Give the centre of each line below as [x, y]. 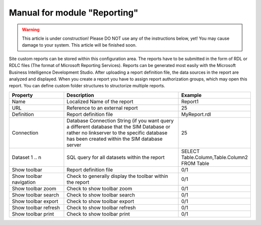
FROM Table [196, 163]
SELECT [191, 151]
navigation [24, 182]
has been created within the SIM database [115, 139]
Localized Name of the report [100, 101]
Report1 [190, 101]
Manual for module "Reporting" [74, 13]
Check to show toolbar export [100, 201]
